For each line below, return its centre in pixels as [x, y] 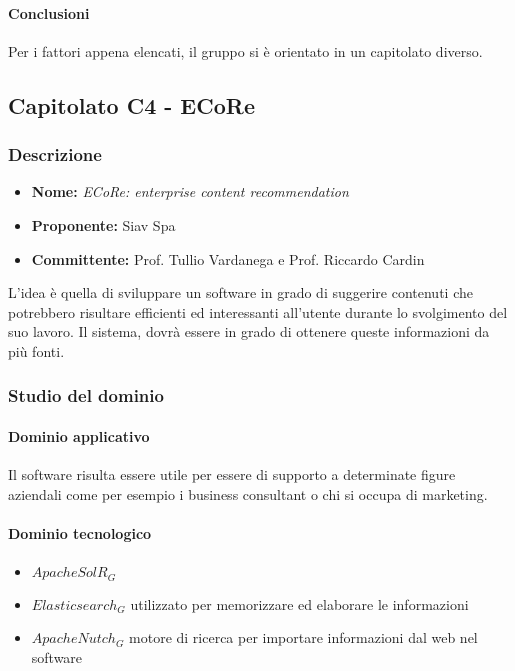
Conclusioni [49, 12]
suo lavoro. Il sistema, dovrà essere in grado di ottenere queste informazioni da [249, 331]
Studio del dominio [86, 395]
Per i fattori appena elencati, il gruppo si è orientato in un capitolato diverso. [245, 50]
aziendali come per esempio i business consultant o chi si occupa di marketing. [248, 493]
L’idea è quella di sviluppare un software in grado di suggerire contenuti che [240, 292]
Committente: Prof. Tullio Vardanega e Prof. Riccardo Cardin [228, 258]
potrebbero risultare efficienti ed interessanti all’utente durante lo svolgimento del [258, 311]
